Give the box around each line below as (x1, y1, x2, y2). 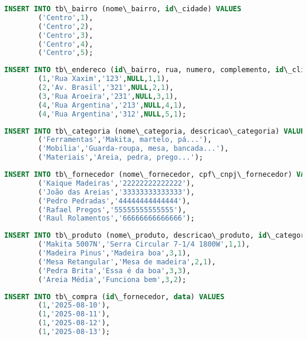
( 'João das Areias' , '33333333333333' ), (38, 187, 195, 196)
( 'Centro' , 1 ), (38, 13, 93, 22)
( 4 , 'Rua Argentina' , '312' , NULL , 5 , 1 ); (38, 109, 186, 118)
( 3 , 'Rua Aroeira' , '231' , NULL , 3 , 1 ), (38, 92, 178, 101)
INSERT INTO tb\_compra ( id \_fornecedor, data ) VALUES (4, 292, 225, 301)
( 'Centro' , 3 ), (38, 31, 93, 40)
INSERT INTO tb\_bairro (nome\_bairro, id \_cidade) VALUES (4, 5, 241, 13)
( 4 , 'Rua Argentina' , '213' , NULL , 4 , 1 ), (38, 101, 186, 109)
